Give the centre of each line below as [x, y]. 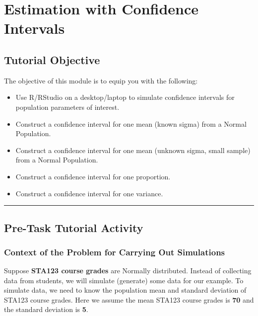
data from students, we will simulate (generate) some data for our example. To [124, 280]
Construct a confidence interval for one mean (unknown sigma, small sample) [133, 150]
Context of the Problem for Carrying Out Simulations [115, 252]
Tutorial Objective [52, 59]
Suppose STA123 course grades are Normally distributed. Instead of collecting [128, 271]
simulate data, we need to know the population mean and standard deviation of [125, 290]
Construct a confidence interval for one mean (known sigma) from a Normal [131, 123]
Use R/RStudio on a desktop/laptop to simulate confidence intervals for [125, 97]
